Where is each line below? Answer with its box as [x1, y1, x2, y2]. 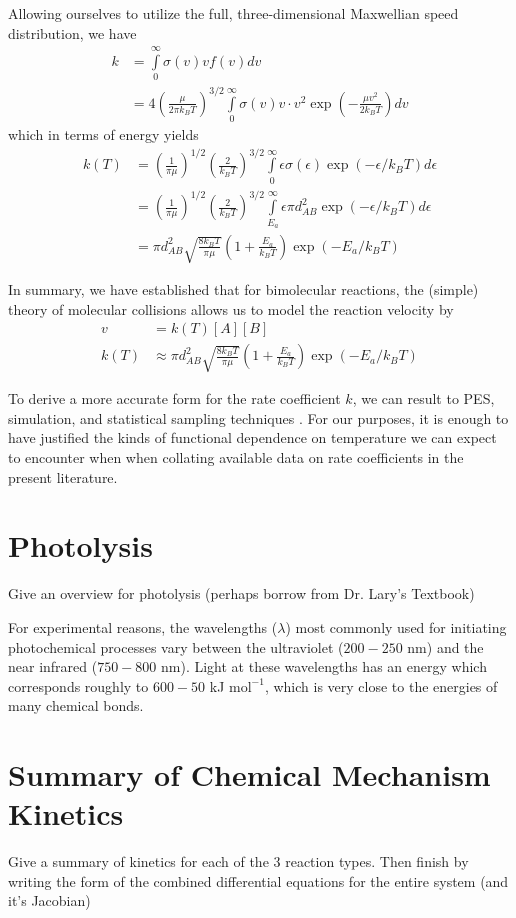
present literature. [8, 466, 118, 487]
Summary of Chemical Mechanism [8, 754, 491, 795]
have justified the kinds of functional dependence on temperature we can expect [8, 427, 497, 448]
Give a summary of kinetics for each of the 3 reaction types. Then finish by [8, 851, 469, 872]
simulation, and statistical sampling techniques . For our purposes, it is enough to [8, 407, 509, 428]
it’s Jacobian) [8, 890, 91, 911]
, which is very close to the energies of [264, 675, 498, 696]
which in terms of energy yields [8, 124, 199, 145]
